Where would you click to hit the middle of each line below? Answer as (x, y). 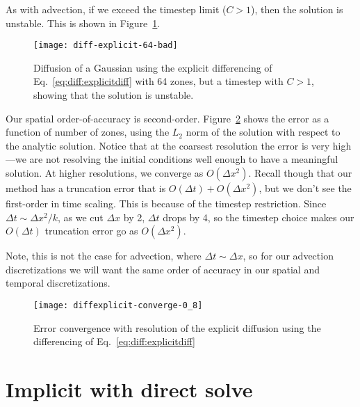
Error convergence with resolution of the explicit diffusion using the (177, 327)
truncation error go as (91, 231)
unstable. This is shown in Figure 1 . (83, 23)
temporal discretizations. (58, 283)
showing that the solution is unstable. (114, 95)
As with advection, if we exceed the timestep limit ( (116, 9)
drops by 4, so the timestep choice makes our (259, 217)
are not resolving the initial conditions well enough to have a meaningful (184, 159)
